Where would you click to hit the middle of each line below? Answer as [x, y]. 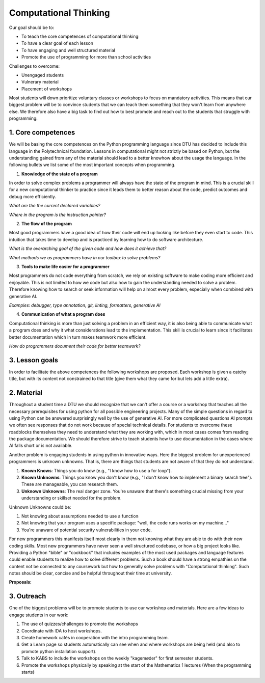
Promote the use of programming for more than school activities [86, 57]
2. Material [26, 393]
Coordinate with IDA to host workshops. [62, 630]
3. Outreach [27, 596]
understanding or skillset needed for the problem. [71, 498]
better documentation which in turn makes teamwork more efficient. [78, 337]
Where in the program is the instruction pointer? [58, 215]
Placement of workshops [47, 89]
